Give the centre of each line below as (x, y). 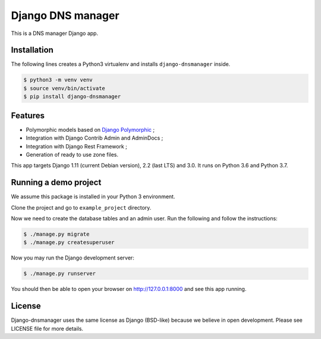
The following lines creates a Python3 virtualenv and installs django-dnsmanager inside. (121, 64)
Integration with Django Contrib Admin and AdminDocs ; (95, 138)
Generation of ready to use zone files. (72, 154)
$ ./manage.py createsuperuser (69, 243)
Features (28, 115)
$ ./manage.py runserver (60, 274)
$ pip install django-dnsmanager (72, 97)
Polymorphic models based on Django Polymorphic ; (90, 129)
